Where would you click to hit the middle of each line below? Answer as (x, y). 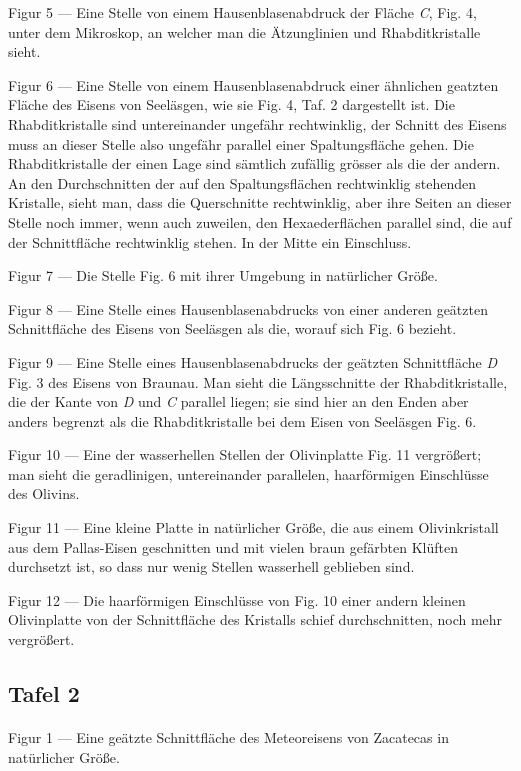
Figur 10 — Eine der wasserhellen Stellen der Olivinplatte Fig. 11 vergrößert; (245, 454)
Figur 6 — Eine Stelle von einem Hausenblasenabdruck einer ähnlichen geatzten (253, 84)
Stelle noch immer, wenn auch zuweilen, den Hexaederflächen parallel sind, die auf (260, 221)
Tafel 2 (44, 693)
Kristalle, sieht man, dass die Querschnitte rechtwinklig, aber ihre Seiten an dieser (260, 202)
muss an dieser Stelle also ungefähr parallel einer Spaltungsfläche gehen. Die (241, 143)
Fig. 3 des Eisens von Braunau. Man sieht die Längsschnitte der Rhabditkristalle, (258, 381)
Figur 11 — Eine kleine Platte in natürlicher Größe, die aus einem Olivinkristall (253, 527)
